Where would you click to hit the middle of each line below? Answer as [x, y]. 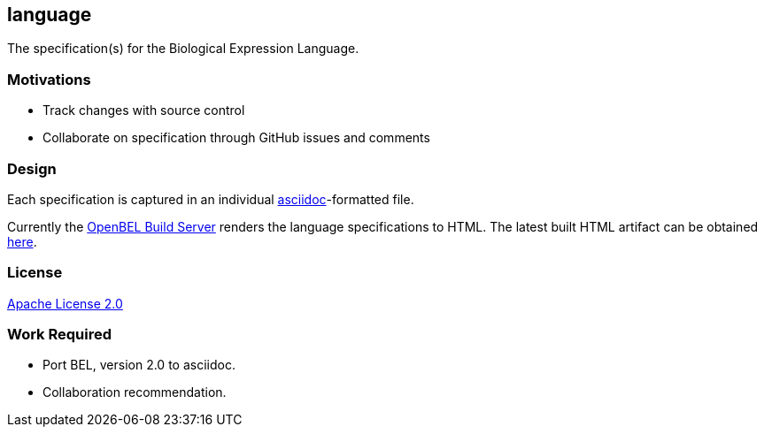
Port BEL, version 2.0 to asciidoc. [139, 365]
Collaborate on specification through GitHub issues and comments [236, 138]
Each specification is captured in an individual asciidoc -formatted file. [211, 199]
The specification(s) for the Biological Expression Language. [183, 49]
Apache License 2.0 [65, 303]
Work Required [60, 335]
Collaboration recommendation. [135, 392]
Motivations [49, 79]
